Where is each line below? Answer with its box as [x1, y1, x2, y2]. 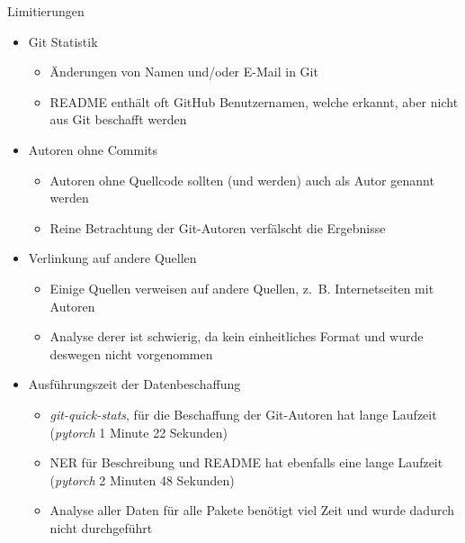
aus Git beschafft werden [49, 110, 187, 129]
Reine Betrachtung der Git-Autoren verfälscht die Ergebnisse [49, 218, 386, 237]
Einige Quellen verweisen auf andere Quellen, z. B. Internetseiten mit [49, 278, 434, 297]
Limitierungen [7, 2, 85, 20]
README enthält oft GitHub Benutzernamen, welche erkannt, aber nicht [49, 92, 459, 111]
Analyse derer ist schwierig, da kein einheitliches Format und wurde [49, 327, 424, 346]
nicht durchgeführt [49, 518, 153, 537]
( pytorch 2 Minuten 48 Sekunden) [49, 470, 235, 489]
